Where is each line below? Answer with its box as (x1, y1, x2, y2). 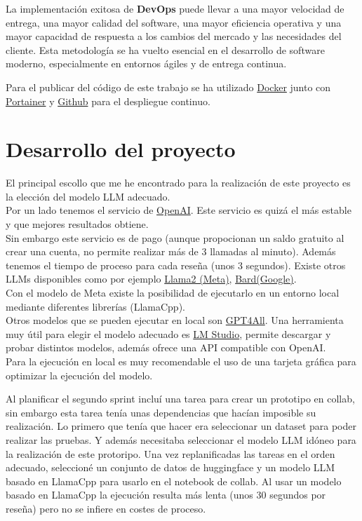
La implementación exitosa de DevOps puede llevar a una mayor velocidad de (6, 1, 344, 15)
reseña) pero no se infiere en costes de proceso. (6, 501, 206, 515)
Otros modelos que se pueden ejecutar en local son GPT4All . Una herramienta (6, 313, 344, 327)
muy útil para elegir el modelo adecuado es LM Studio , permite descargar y (6, 326, 331, 341)
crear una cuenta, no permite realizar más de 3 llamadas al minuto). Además (6, 244, 336, 259)
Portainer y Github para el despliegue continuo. (6, 93, 210, 108)
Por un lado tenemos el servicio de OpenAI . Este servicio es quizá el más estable (6, 203, 351, 217)
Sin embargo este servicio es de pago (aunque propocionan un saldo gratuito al (6, 230, 344, 245)
